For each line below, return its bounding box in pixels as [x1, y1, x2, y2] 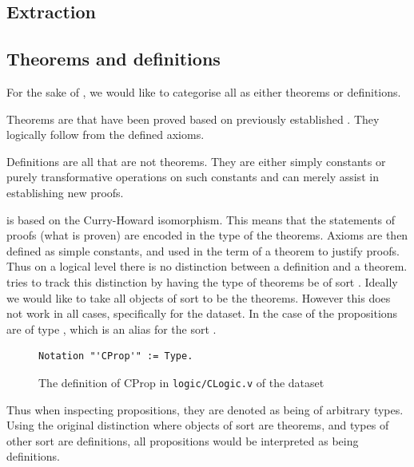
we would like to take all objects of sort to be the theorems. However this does [6, 289, 391, 306]
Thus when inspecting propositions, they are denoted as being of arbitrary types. [6, 401, 404, 418]
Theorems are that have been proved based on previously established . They [6, 110, 380, 127]
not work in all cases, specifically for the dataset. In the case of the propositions [6, 305, 398, 322]
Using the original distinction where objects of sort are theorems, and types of [6, 417, 389, 433]
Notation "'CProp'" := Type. [38, 350, 193, 362]
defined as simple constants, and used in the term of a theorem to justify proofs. [6, 242, 400, 259]
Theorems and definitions [6, 46, 221, 71]
